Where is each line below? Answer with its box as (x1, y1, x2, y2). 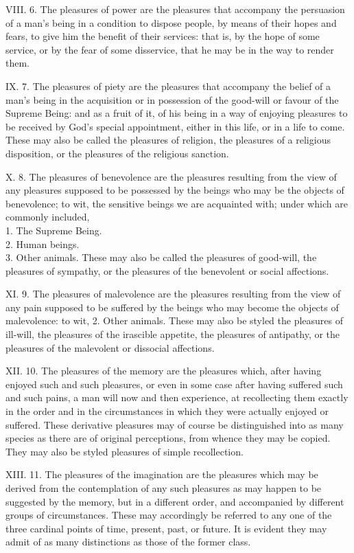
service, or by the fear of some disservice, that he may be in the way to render (5, 42, 334, 56)
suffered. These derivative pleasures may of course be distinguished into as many (5, 417, 344, 431)
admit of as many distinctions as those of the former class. (5, 534, 251, 549)
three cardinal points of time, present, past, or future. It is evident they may (5, 521, 327, 535)
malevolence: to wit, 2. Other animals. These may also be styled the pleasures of (5, 313, 344, 328)
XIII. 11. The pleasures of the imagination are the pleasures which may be (5, 467, 318, 482)
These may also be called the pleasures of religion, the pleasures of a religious (5, 133, 331, 147)
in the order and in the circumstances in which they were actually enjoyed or (5, 404, 329, 418)
